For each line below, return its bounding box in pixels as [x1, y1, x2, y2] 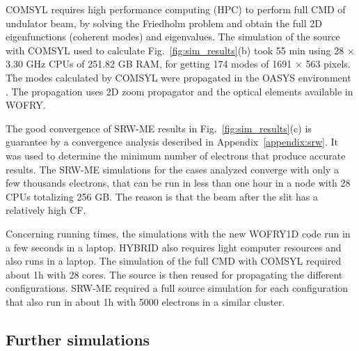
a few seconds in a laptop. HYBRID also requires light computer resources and [6, 240, 342, 254]
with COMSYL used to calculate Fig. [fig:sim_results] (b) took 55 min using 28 [6, 42, 344, 57]
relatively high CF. [6, 203, 86, 217]
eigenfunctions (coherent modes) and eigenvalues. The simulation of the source [6, 29, 340, 44]
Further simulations [6, 328, 150, 350]
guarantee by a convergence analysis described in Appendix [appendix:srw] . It [6, 134, 339, 149]
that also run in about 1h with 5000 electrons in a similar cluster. [6, 294, 285, 309]
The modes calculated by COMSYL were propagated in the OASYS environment [6, 70, 351, 84]
